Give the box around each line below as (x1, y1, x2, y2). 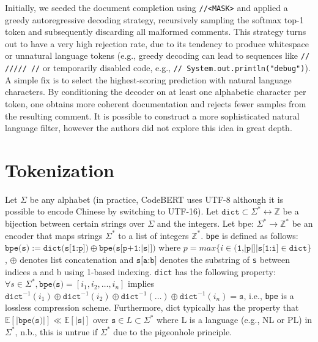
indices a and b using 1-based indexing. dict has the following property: (5, 265, 276, 278)
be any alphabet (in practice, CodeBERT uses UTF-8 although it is (29, 192, 284, 205)
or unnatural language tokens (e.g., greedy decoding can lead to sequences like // (5, 49, 310, 62)
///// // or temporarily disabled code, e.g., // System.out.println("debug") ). (5, 61, 311, 74)
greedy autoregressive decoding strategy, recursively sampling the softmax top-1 (5, 13, 304, 26)
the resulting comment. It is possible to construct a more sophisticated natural (5, 109, 300, 122)
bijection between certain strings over (5, 217, 145, 230)
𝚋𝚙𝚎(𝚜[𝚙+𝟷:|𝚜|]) (99, 244, 156, 253)
